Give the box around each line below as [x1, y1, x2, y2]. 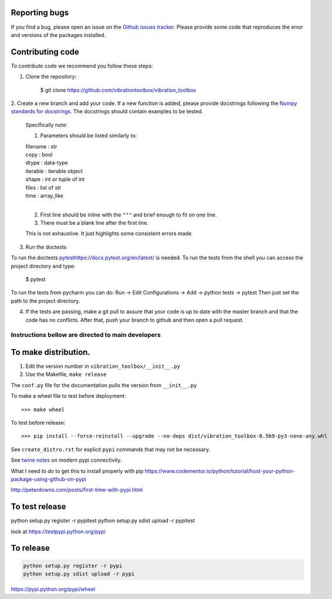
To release [11, 543, 50, 553]
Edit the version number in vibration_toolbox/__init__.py [25, 363, 181, 370]
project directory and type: [11, 262, 76, 269]
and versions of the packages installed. [11, 31, 106, 38]
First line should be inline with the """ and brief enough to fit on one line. [40, 211, 217, 218]
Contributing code [11, 47, 79, 57]
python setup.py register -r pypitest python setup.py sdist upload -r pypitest [11, 517, 195, 524]
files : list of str [25, 184, 62, 191]
